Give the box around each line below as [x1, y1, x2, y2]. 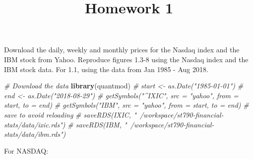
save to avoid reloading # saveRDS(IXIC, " [4, 109, 136, 119]
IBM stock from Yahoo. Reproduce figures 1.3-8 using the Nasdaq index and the [4, 54, 249, 64]
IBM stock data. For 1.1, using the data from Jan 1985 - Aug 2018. [4, 64, 208, 74]
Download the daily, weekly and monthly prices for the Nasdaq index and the [4, 44, 240, 55]
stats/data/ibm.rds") [4, 129, 66, 139]
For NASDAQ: [4, 145, 49, 156]
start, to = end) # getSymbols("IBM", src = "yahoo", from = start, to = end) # [4, 100, 249, 110]
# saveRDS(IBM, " [67, 119, 127, 129]
